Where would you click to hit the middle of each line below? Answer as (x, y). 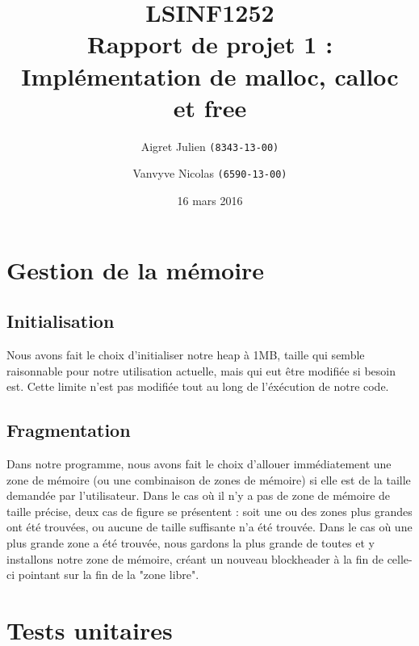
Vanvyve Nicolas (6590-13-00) (210, 173)
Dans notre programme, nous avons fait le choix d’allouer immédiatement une (199, 463)
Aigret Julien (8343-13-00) (210, 146)
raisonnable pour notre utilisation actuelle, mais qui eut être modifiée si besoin (201, 370)
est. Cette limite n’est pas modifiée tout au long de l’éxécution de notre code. (198, 386)
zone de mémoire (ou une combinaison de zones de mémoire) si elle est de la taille (209, 479)
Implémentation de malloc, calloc (210, 76)
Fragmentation (69, 430)
